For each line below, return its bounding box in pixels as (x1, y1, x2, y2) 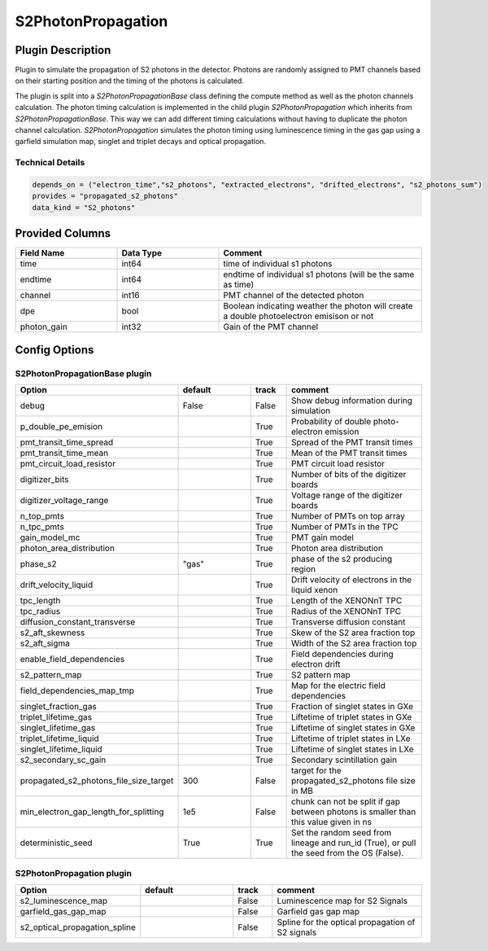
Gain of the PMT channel (223, 322, 319, 333)
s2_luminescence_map (20, 895, 108, 906)
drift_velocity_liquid (20, 579, 94, 590)
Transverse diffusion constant (290, 616, 406, 627)
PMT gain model (290, 532, 354, 543)
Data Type (121, 248, 163, 259)
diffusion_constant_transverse (20, 616, 136, 627)
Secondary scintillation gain (290, 754, 398, 765)
